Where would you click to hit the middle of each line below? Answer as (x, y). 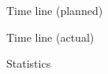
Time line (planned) (55, 10)
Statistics (29, 63)
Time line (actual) (50, 37)
